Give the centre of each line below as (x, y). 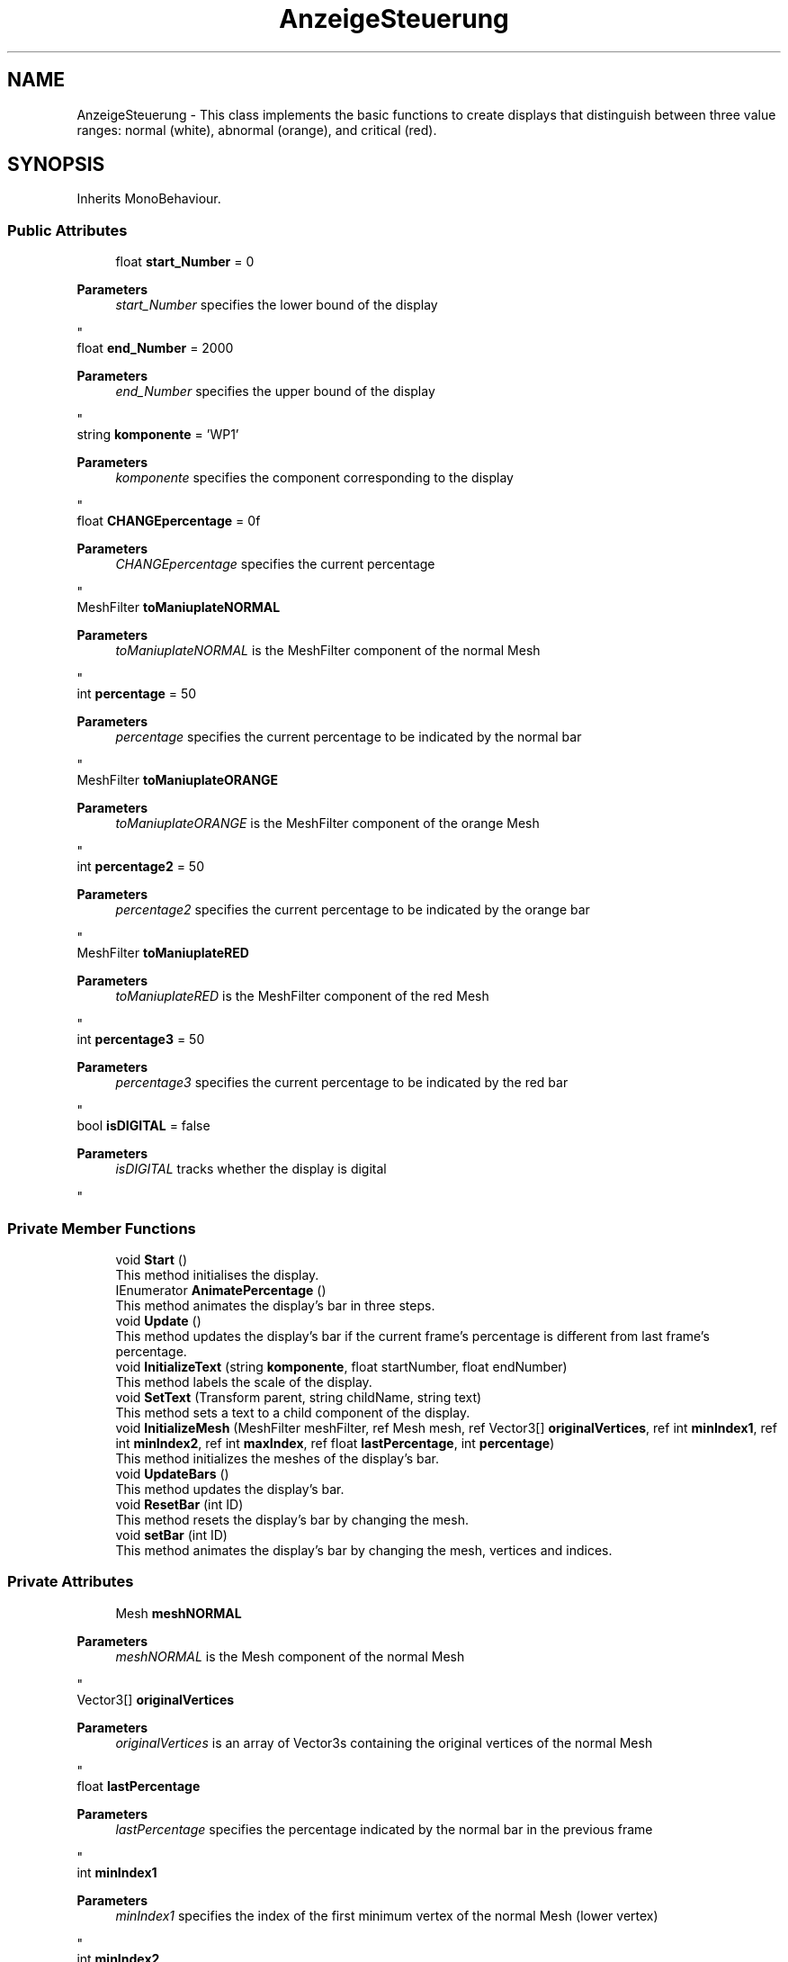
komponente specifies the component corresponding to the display (314, 478)
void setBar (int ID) (171, 1534)
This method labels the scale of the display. (244, 1381)
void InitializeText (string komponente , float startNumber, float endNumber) (341, 1366)
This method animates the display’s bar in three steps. (275, 1305)
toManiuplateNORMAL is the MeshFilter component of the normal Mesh (328, 651)
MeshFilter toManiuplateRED (163, 953)
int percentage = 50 (137, 694)
